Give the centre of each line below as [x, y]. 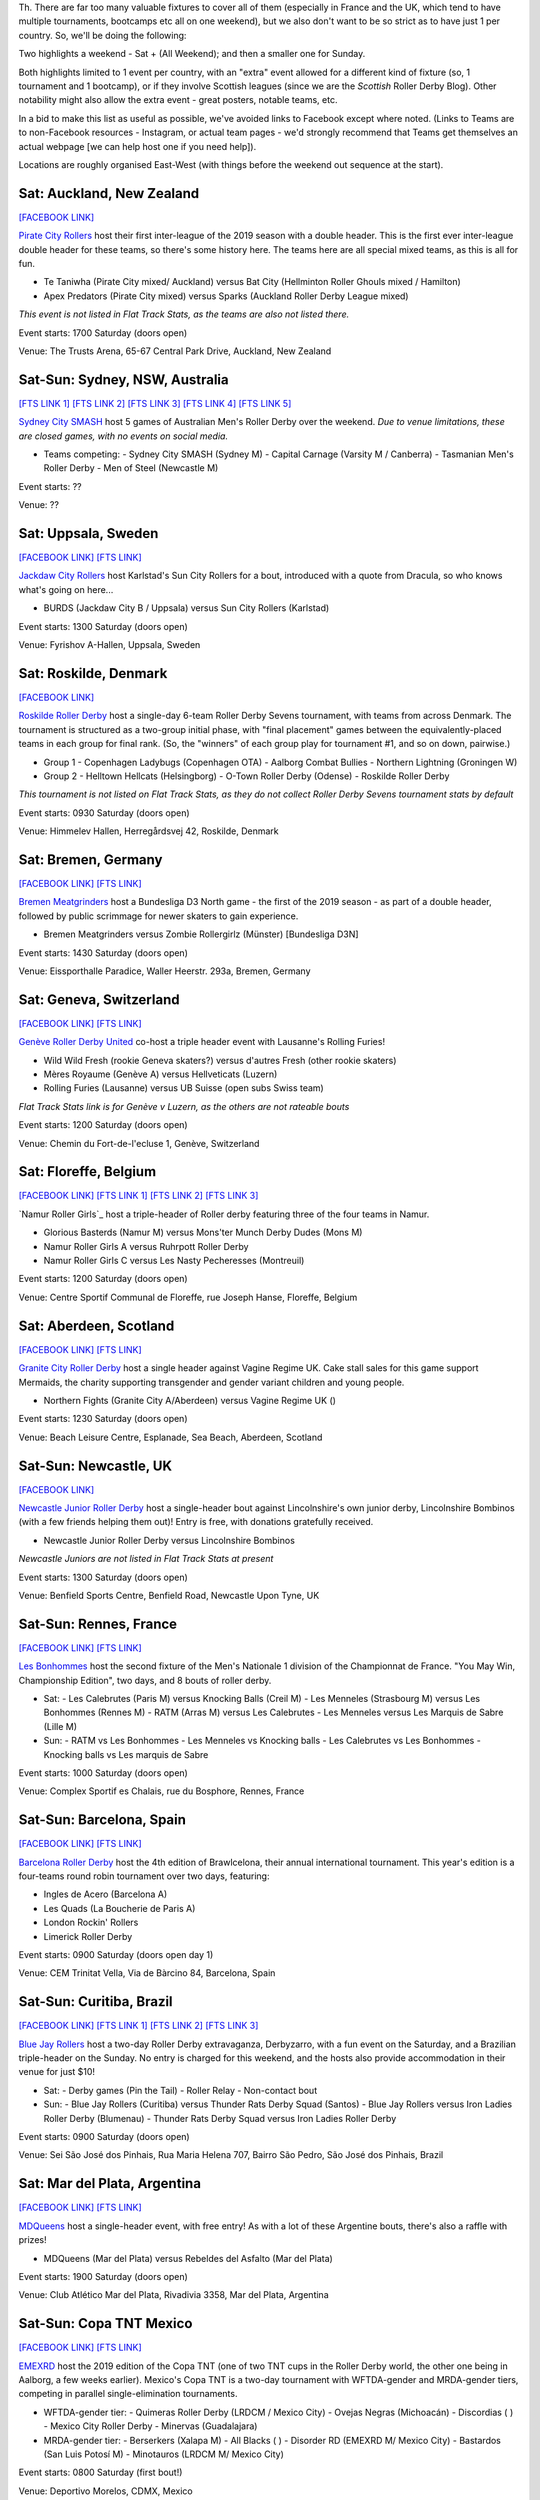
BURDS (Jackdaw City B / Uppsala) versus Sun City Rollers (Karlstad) [186, 608]
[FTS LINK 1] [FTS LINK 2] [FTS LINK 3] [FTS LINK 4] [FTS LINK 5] [155, 403]
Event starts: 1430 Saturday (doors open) [103, 952]
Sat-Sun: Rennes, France [98, 1623]
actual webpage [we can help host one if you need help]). [137, 146]
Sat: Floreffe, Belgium [87, 1171]
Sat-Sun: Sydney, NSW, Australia [123, 379]
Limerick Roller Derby [88, 1936]
